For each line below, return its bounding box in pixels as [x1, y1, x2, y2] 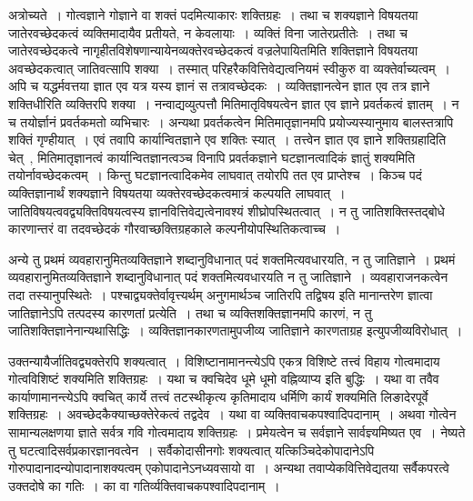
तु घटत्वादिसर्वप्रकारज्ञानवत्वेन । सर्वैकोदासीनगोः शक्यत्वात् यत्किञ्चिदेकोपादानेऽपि [8, 440, 375, 459]
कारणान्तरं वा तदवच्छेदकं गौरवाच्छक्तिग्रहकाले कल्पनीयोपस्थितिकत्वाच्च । [8, 219, 341, 238]
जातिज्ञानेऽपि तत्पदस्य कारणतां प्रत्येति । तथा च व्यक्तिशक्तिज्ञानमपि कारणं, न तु [8, 303, 372, 322]
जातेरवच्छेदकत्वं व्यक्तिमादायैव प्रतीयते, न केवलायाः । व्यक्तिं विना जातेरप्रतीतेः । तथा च [8, 23, 408, 42]
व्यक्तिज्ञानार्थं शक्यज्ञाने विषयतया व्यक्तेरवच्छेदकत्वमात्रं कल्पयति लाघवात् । [8, 183, 346, 202]
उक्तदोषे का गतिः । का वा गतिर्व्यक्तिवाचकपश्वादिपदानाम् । [8, 476, 280, 495]
